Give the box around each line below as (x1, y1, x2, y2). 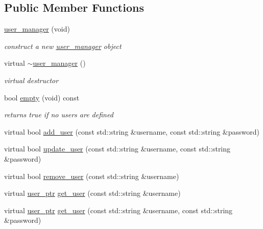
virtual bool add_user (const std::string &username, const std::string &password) (4, 126, 260, 137)
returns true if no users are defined (4, 109, 113, 120)
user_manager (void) (4, 23, 70, 34)
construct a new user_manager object (4, 40, 122, 51)
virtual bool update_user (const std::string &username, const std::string (4, 143, 231, 154)
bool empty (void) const (4, 92, 80, 103)
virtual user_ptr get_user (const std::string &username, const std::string (4, 205, 233, 215)
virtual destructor (4, 74, 59, 85)
